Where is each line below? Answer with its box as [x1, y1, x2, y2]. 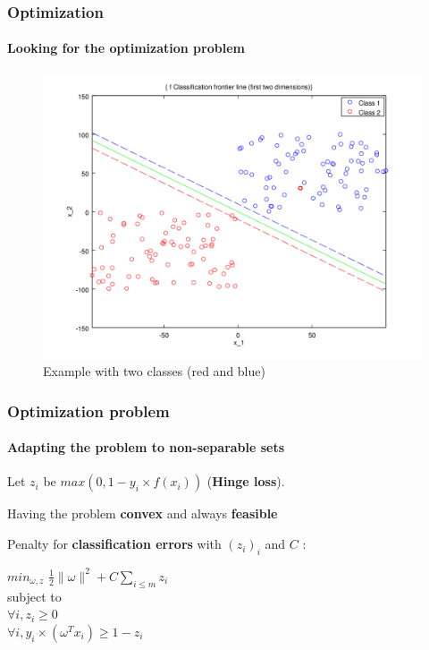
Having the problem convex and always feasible [7, 504, 278, 523]
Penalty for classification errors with [7, 535, 222, 553]
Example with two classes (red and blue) [43, 362, 265, 381]
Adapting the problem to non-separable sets [7, 438, 285, 457]
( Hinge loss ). [206, 472, 285, 491]
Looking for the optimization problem [7, 38, 245, 57]
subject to [7, 586, 62, 605]
